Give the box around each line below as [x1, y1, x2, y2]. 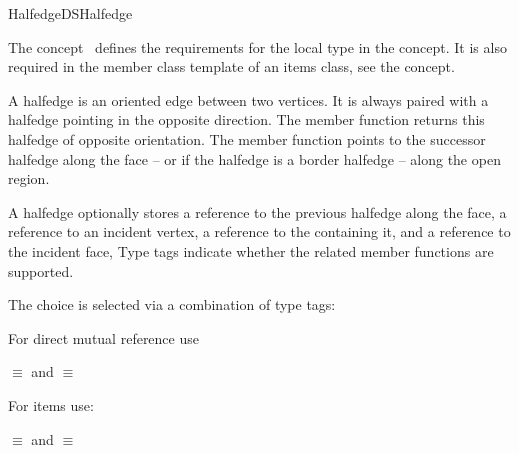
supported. [8, 260, 74, 281]
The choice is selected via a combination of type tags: [8, 294, 336, 315]
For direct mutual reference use [8, 327, 199, 348]
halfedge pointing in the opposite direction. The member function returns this [8, 109, 485, 130]
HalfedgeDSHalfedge [8, 3, 133, 23]
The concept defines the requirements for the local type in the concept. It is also [8, 36, 507, 57]
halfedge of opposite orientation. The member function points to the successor [8, 128, 486, 149]
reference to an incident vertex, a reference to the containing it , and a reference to [8, 221, 511, 242]
